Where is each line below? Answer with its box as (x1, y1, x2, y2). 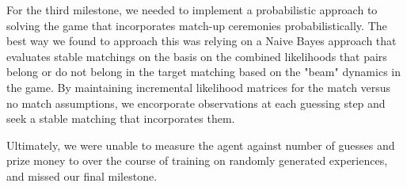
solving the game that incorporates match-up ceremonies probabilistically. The (6, 17, 387, 33)
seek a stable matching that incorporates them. (6, 110, 235, 127)
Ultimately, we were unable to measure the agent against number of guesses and (6, 136, 395, 153)
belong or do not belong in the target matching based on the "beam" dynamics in (6, 63, 401, 80)
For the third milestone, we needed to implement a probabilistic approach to (6, 2, 378, 17)
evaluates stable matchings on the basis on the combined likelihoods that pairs (6, 48, 387, 64)
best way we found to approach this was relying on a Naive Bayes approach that (6, 32, 397, 49)
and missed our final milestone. (6, 167, 158, 184)
